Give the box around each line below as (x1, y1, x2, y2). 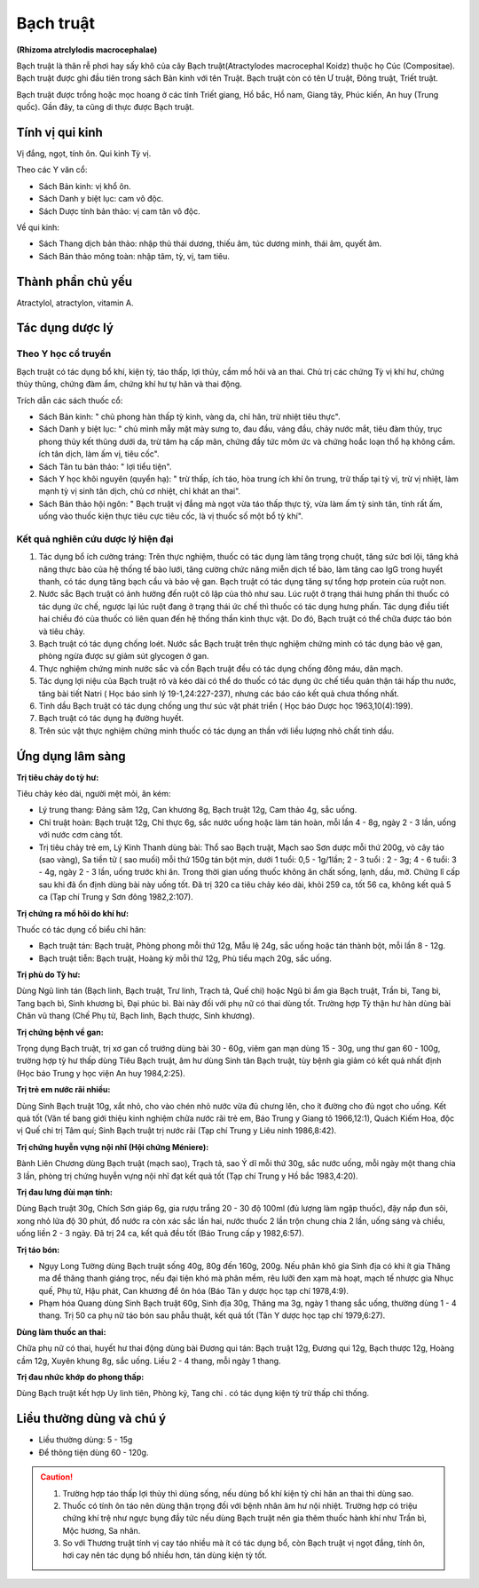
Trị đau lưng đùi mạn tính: (16, 1187, 113, 1197)
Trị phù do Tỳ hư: (16, 969, 81, 981)
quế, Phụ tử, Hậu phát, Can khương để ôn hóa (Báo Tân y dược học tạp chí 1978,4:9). (38, 1285, 349, 1296)
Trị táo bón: (16, 1244, 60, 1255)
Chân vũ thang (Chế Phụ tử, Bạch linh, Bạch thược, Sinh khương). (16, 1011, 255, 1021)
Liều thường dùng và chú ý (16, 1411, 167, 1426)
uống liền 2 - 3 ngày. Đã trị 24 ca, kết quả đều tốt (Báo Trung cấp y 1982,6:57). (16, 1228, 305, 1239)
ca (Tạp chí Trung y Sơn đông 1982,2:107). (38, 892, 194, 902)
